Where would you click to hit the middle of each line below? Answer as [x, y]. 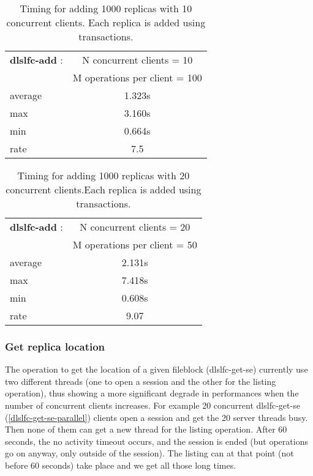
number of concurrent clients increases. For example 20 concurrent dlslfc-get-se [153, 405]
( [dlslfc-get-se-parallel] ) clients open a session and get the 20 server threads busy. [156, 417]
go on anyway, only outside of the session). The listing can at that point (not [149, 453]
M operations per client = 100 [137, 77]
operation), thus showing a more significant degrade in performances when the [152, 393]
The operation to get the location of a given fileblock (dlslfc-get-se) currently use [156, 369]
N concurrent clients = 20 [135, 227]
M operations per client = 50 [135, 244]
